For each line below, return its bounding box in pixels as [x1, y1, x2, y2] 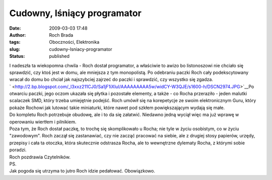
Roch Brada [49, 32, 74, 38]
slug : [9, 46, 20, 52]
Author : [9, 32, 26, 38]
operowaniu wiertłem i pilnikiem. [9, 119, 77, 125]
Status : [9, 53, 25, 59]
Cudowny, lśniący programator [9, 8, 142, 19]
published [49, 53, 70, 59]
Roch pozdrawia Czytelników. [9, 154, 71, 160]
